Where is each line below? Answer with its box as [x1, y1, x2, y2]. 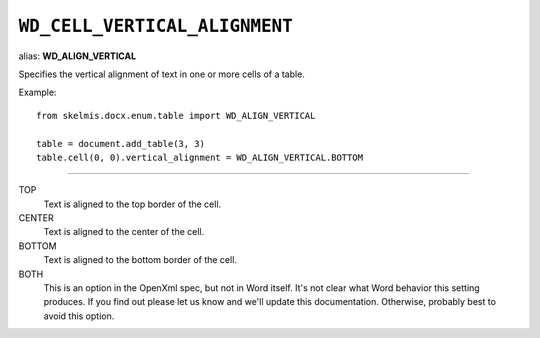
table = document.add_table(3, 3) [36, 138, 205, 149]
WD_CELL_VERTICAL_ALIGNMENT [18, 15, 294, 37]
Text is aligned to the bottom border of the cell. [43, 254, 237, 266]
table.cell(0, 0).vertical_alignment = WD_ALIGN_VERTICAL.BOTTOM [36, 151, 364, 163]
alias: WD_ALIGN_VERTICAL [18, 50, 137, 62]
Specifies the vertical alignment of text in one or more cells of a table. [18, 68, 305, 80]
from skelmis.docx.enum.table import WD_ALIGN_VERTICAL [36, 110, 316, 121]
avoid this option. [43, 310, 115, 322]
